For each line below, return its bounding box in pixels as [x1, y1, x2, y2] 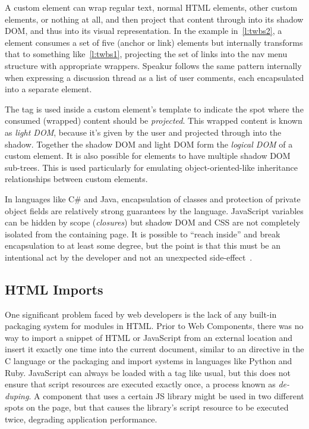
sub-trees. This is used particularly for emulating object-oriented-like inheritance [5, 161, 298, 173]
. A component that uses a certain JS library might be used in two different [29, 389, 304, 402]
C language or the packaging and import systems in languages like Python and [5, 355, 292, 367]
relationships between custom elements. [5, 173, 148, 185]
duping [5, 389, 29, 402]
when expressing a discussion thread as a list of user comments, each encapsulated [5, 71, 304, 83]
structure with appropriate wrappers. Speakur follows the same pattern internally [5, 59, 302, 71]
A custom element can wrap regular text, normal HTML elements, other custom [5, 1, 298, 13]
